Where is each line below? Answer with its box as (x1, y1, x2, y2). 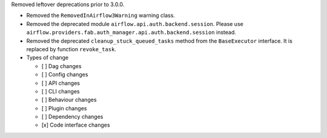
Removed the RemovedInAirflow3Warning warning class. (26, 12, 176, 19)
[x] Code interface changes (41, 121, 110, 129)
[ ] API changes (41, 79, 80, 87)
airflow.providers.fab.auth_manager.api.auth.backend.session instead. (26, 29, 236, 36)
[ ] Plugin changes (41, 104, 87, 111)
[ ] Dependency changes (41, 113, 104, 121)
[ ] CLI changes (41, 87, 80, 95)
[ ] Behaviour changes (41, 96, 97, 104)
